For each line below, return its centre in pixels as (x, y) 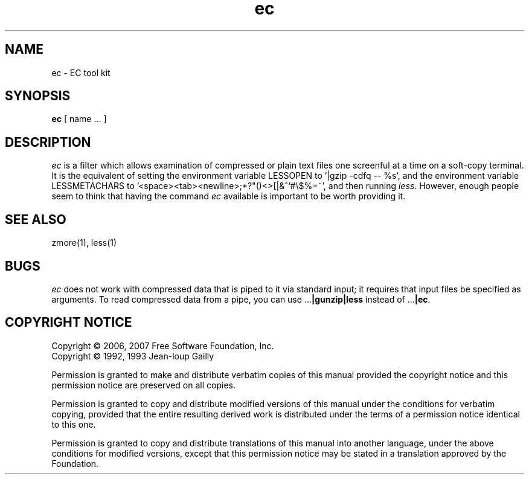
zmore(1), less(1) (84, 243)
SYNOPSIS (38, 96)
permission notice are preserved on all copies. (143, 385)
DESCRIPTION (48, 142)
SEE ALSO (36, 219)
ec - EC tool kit (81, 72)
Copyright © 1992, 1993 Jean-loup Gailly (133, 356)
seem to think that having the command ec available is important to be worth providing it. (229, 196)
